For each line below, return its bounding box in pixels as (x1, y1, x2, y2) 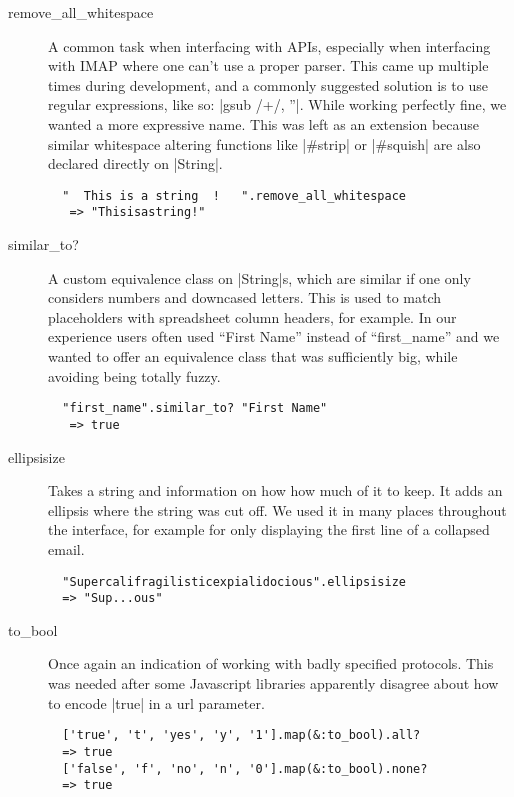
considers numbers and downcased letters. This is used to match (48, 287, 442, 308)
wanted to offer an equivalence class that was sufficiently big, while (48, 346, 458, 367)
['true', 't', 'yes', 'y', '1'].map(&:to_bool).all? (62, 728, 421, 743)
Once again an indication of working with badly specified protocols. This (48, 653, 494, 674)
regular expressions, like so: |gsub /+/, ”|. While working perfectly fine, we (48, 94, 507, 115)
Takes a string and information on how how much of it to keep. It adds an (48, 480, 503, 501)
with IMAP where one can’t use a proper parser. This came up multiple (48, 55, 489, 76)
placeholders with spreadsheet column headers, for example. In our (48, 306, 457, 327)
